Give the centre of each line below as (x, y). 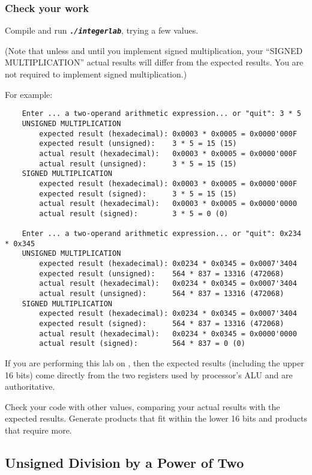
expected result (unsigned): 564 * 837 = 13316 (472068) (162, 274)
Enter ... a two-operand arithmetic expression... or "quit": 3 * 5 (161, 114)
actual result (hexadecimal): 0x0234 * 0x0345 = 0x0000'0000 (168, 334)
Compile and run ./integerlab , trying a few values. (102, 30)
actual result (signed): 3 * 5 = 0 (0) (134, 213)
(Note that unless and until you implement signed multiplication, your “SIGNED (154, 50)
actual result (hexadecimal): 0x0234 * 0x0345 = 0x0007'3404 (168, 284)
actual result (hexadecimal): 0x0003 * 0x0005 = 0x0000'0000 (168, 204)
